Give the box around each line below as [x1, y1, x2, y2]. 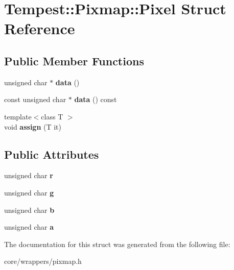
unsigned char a [4, 222, 54, 232]
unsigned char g [4, 187, 54, 198]
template [4, 111, 32, 121]
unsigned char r [4, 170, 53, 181]
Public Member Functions [4, 53, 144, 68]
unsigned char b [4, 204, 55, 215]
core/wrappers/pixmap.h [4, 256, 82, 266]
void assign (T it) [4, 121, 62, 132]
